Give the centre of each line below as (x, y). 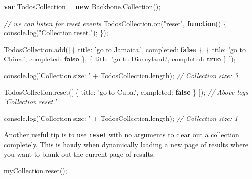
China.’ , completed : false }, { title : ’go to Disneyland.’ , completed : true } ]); (120, 59)
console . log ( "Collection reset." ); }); (56, 33)
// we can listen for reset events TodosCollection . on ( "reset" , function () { (115, 23)
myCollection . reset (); (36, 170)
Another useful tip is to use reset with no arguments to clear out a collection (122, 134)
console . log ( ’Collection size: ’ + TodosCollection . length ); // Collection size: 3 (121, 75)
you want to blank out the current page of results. (80, 154)
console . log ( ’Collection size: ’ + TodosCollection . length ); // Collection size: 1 (121, 118)
